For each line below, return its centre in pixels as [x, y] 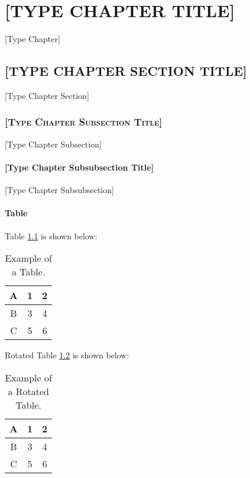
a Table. [28, 272]
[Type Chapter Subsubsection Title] [79, 167]
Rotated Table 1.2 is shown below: [67, 355]
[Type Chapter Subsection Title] [84, 122]
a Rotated [28, 391]
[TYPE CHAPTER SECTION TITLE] [126, 71]
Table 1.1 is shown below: [51, 235]
